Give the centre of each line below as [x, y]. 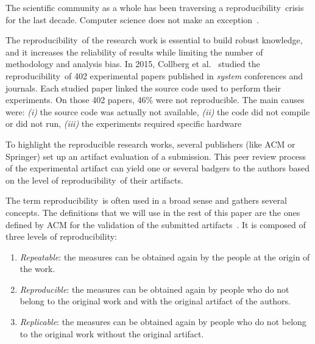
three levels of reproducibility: [61, 236]
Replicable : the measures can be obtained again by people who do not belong [163, 322]
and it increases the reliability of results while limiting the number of [134, 52]
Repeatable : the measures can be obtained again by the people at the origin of [165, 256]
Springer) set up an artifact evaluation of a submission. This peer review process [156, 156]
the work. [37, 269]
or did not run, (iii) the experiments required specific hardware [124, 124]
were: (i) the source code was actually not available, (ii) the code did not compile [158, 111]
